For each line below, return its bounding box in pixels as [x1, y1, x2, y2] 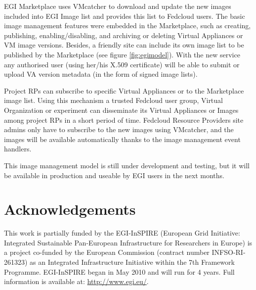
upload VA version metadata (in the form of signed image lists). [4, 69, 198, 79]
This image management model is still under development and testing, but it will [4, 160, 250, 170]
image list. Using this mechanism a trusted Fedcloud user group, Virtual [4, 95, 223, 105]
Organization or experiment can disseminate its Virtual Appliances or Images [4, 104, 239, 115]
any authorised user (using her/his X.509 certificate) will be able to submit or [4, 59, 240, 69]
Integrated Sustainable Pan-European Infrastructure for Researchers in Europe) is [4, 237, 253, 247]
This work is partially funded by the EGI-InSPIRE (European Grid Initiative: [4, 228, 240, 238]
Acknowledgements [4, 199, 136, 219]
